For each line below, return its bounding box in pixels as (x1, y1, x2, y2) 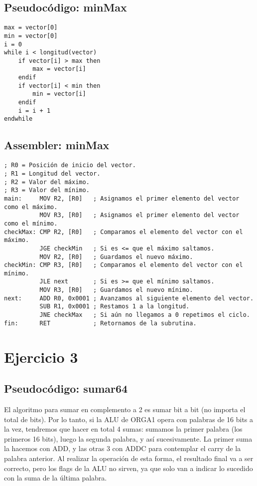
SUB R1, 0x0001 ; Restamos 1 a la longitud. (39, 303, 190, 310)
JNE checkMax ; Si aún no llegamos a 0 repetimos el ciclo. (39, 311, 250, 319)
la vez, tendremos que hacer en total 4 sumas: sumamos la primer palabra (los (4, 424, 243, 434)
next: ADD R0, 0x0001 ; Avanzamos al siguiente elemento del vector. (4, 294, 254, 302)
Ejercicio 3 (4, 346, 78, 367)
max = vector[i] (32, 65, 86, 73)
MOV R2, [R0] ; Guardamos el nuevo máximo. (39, 253, 193, 260)
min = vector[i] (32, 90, 86, 98)
